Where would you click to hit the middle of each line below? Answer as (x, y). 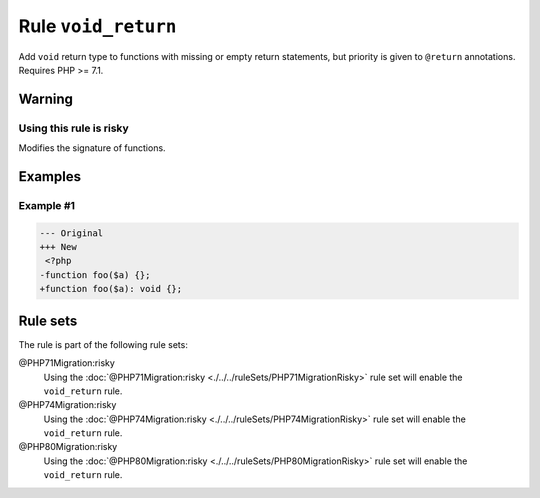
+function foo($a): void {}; (111, 289)
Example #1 (46, 205)
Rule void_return (97, 26)
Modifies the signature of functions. (92, 148)
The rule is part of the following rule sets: (103, 344)
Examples (50, 176)
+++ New (58, 247)
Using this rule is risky (73, 128)
